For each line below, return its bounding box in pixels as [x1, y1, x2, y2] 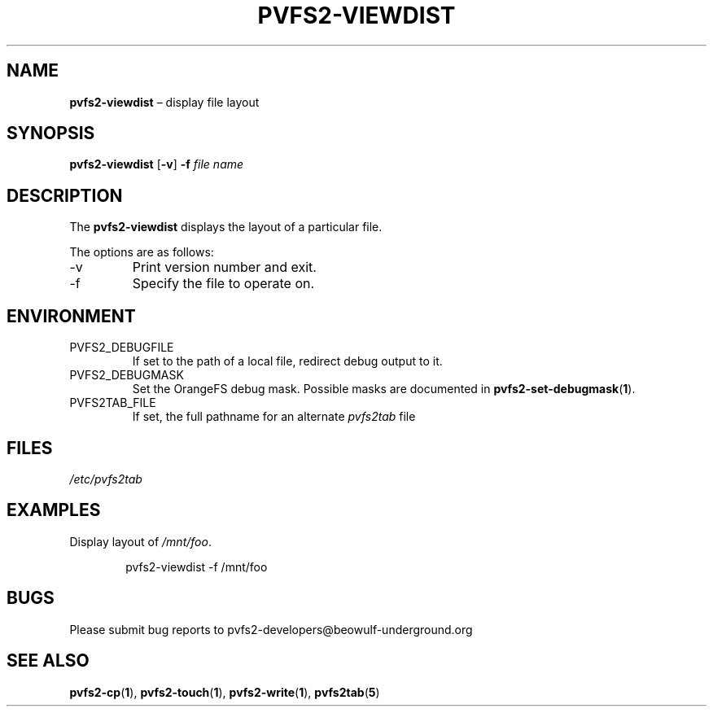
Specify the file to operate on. [132, 275, 315, 292]
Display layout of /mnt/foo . [69, 534, 212, 549]
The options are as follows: [69, 245, 214, 260]
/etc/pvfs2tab [69, 471, 142, 486]
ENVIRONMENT [7, 305, 136, 326]
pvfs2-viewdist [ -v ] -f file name [69, 157, 244, 172]
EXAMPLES [7, 500, 101, 521]
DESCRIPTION [7, 185, 123, 206]
